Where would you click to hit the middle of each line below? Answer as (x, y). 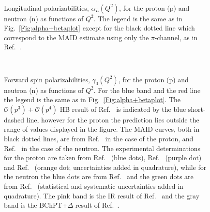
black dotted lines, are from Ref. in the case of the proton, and (99, 138)
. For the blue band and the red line (147, 90)
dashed (14, 119)
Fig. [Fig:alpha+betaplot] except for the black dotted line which (99, 28)
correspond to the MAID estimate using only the (76, 37)
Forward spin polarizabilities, (47, 79)
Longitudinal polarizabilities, (46, 8)
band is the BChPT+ (36, 205)
